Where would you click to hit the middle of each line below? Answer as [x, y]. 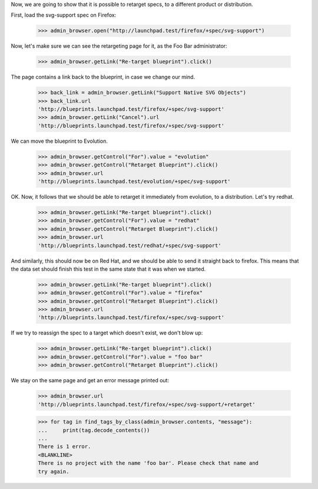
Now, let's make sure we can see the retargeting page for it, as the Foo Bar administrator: [119, 46]
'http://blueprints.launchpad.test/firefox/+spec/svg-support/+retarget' [147, 404]
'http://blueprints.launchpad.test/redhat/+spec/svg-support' [130, 245]
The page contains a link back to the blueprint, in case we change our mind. [103, 77]
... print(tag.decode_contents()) [94, 430]
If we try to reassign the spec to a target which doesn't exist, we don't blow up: [107, 333]
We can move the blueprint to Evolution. [59, 141]
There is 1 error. [64, 447]
